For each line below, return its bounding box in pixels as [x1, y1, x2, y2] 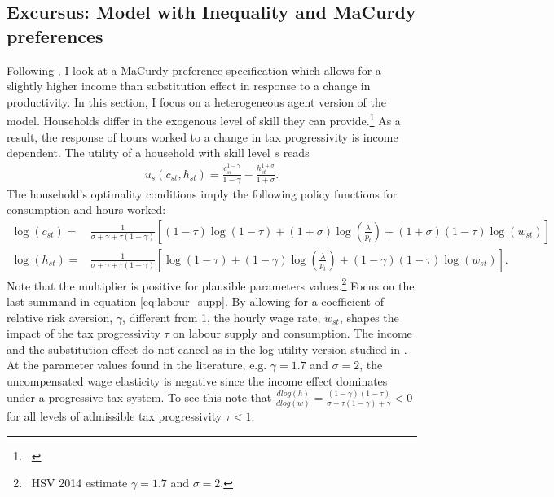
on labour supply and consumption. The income [173, 325, 412, 342]
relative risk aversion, [7, 308, 113, 325]
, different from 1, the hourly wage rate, [122, 308, 321, 325]
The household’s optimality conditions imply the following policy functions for [7, 185, 398, 202]
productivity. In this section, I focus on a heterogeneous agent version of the [7, 93, 387, 110]
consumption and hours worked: [7, 201, 166, 218]
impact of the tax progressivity [7, 325, 160, 342]
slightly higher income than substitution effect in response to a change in [7, 77, 371, 94]
